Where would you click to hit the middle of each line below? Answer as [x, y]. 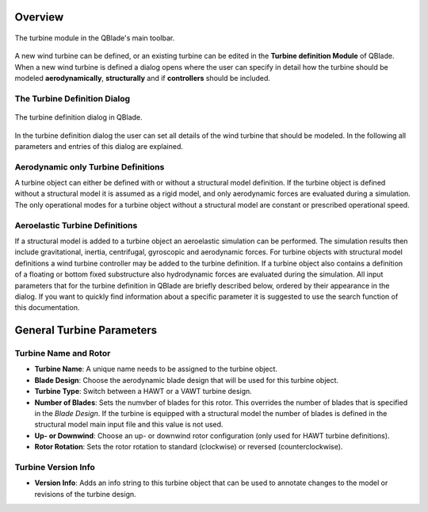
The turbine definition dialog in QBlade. [78, 117]
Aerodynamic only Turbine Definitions [90, 166]
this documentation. [47, 308]
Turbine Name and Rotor [63, 353]
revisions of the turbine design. [85, 494]
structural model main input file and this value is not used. [129, 425]
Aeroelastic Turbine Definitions [76, 225]
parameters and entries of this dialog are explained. [99, 146]
